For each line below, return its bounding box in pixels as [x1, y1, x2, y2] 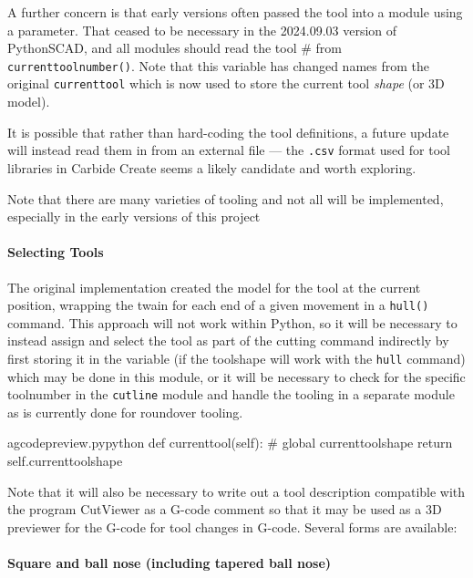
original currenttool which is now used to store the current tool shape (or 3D [7, 74, 445, 93]
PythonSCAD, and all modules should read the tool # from [7, 38, 342, 57]
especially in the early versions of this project [7, 207, 261, 226]
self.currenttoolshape [7, 451, 123, 470]
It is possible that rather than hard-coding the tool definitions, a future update [7, 122, 449, 141]
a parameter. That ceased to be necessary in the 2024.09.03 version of [7, 20, 397, 39]
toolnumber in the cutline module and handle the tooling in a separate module [7, 385, 455, 404]
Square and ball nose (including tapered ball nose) [7, 553, 332, 573]
